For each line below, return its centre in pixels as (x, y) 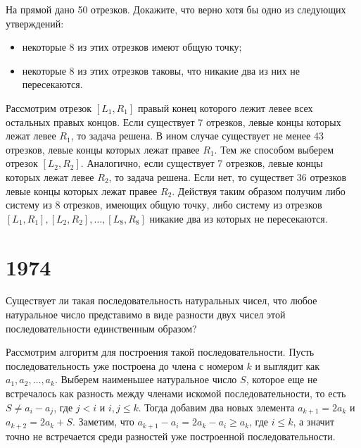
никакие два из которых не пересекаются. (239, 218)
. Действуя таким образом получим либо (259, 191)
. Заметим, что (103, 422)
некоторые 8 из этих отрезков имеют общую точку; (132, 47)
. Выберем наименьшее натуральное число (146, 379)
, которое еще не (281, 379)
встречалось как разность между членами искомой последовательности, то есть (176, 393)
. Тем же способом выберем (274, 149)
